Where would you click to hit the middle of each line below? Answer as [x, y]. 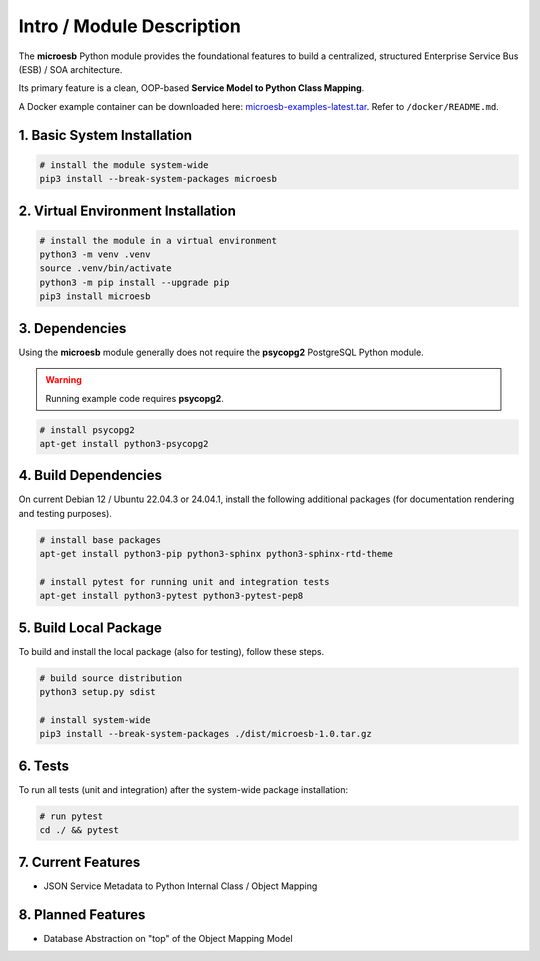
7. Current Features [79, 861]
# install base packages [100, 539]
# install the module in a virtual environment [158, 240]
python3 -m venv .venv [95, 254]
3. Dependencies [72, 328]
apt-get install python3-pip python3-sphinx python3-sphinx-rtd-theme [216, 554]
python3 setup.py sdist [98, 692]
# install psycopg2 [87, 429]
